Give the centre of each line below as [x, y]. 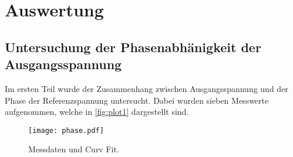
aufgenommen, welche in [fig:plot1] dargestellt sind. [97, 112]
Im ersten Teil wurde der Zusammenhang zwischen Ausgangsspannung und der [146, 88]
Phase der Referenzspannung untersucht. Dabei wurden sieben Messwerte [137, 100]
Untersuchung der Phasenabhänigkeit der [133, 47]
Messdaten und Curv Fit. [74, 149]
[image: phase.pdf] [66, 130]
